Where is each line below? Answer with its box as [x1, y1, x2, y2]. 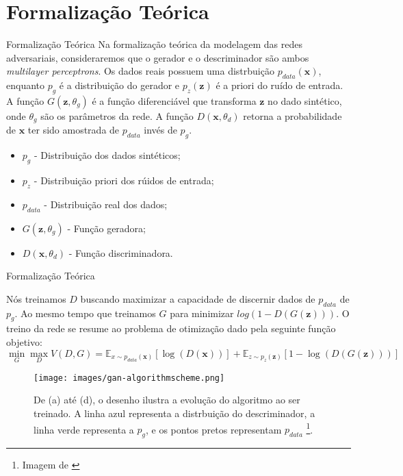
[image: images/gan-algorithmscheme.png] [34, 373, 225, 383]
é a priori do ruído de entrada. [216, 78, 343, 92]
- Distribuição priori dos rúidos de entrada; [34, 173, 214, 187]
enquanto [6, 78, 45, 92]
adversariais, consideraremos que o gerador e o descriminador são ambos [6, 50, 309, 64]
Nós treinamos [6, 291, 66, 305]
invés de [144, 123, 177, 137]
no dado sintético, [268, 93, 342, 108]
